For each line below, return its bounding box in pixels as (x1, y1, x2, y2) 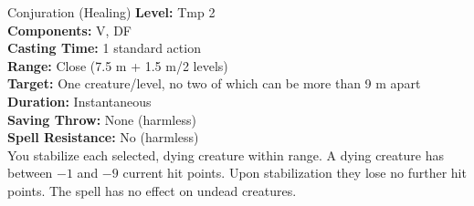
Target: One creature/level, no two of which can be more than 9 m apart (7, 74, 421, 93)
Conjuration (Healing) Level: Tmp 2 (7, 3, 216, 21)
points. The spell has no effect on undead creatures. (7, 180, 297, 200)
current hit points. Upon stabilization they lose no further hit (122, 163, 467, 182)
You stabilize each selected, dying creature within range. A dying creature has (7, 145, 444, 164)
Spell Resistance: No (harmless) (7, 128, 199, 147)
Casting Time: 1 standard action (7, 38, 201, 57)
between (7, 163, 53, 182)
